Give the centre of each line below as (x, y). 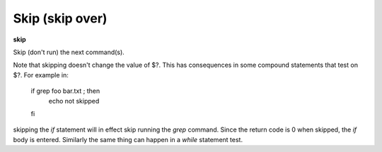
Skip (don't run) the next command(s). (69, 52)
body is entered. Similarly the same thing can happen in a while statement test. (128, 139)
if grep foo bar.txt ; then (65, 91)
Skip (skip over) (60, 18)
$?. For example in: (41, 75)
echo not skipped (74, 101)
